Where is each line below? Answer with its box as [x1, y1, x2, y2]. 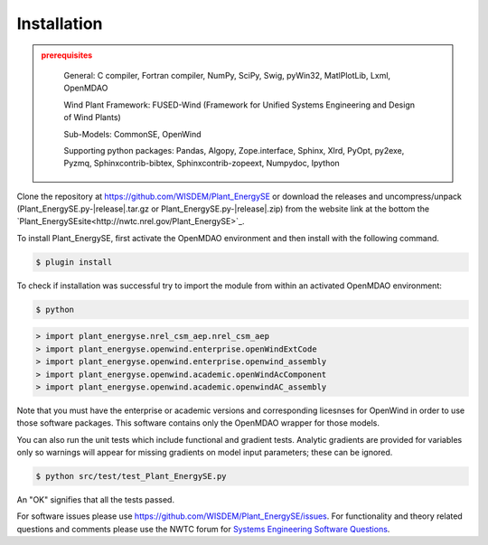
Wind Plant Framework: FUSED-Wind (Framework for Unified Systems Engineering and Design [63, 99, 416, 110]
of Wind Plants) [63, 112, 121, 123]
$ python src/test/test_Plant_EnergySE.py [35, 471, 227, 482]
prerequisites [41, 50, 93, 61]
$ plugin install [35, 257, 113, 267]
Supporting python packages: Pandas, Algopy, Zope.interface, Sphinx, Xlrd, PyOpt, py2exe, [63, 145, 405, 155]
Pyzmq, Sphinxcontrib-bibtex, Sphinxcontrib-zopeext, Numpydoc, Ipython [63, 158, 341, 169]
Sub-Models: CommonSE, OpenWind [63, 128, 202, 139]
